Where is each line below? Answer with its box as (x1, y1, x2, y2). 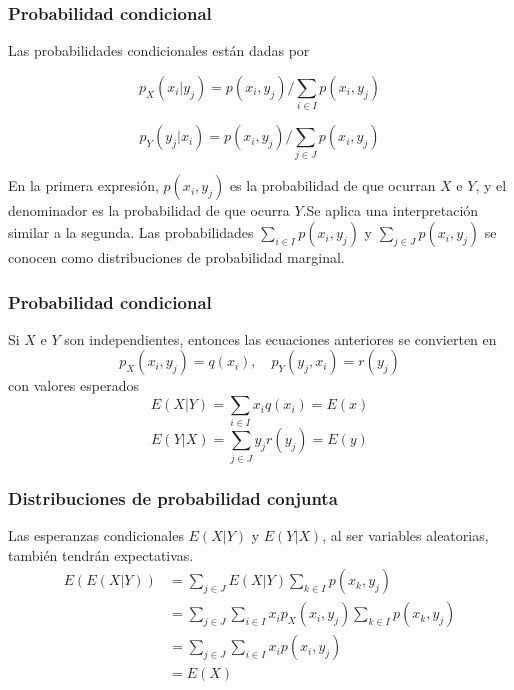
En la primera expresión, (8, 175, 159, 196)
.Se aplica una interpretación (302, 200, 479, 221)
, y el (475, 175, 507, 196)
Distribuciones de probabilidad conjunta (8, 485, 338, 510)
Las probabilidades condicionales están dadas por (8, 40, 310, 61)
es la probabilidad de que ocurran (229, 175, 436, 196)
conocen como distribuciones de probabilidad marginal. (8, 247, 345, 268)
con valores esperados (8, 375, 139, 396)
